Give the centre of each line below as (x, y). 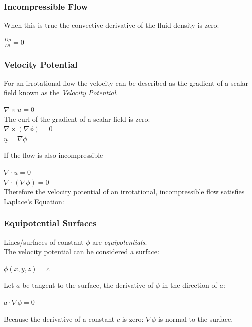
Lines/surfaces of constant (44, 242)
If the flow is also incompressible (54, 155)
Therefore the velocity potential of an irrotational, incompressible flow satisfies (124, 191)
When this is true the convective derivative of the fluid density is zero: (112, 25)
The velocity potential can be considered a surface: (82, 252)
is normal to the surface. (195, 318)
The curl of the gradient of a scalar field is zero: (77, 119)
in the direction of (189, 285)
